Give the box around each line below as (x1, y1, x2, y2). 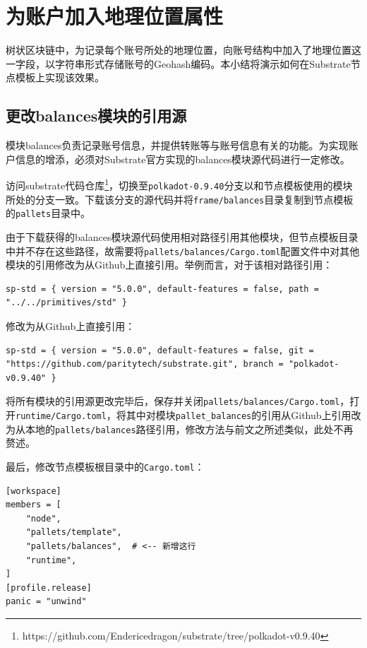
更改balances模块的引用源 (6, 105, 187, 126)
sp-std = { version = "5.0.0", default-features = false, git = (6, 345, 314, 355)
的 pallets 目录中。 (6, 206, 91, 220)
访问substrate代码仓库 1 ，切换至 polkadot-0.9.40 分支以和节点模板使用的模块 (6, 176, 353, 192)
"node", (25, 513, 61, 524)
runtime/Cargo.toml (16, 411, 107, 421)
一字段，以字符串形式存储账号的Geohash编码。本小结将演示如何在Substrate (6, 56, 351, 71)
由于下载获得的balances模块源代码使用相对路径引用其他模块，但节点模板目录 (6, 229, 359, 244)
